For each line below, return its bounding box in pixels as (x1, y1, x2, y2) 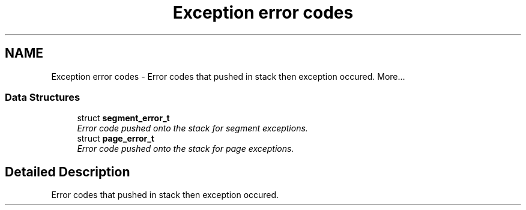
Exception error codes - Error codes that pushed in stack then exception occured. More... (51, 71, 405, 82)
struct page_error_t (77, 133, 154, 144)
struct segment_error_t (77, 113, 170, 124)
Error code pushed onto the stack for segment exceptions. (77, 123, 308, 134)
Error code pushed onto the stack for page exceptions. (77, 143, 294, 154)
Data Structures (5, 91, 80, 103)
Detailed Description (5, 164, 130, 179)
